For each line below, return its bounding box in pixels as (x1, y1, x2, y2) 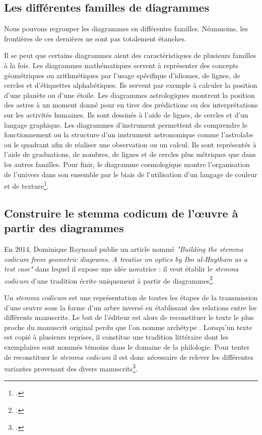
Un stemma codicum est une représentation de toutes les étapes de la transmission (4, 292, 258, 302)
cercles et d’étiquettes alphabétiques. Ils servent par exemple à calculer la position (4, 80, 257, 90)
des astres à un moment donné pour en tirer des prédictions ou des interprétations (4, 99, 258, 110)
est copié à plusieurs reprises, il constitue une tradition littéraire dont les (4, 332, 229, 342)
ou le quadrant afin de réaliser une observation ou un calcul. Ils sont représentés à (4, 139, 256, 149)
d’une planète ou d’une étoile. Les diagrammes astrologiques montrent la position (4, 89, 255, 100)
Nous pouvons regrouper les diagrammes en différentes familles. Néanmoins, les (4, 23, 248, 34)
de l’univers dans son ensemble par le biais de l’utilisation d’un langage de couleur (4, 169, 257, 179)
